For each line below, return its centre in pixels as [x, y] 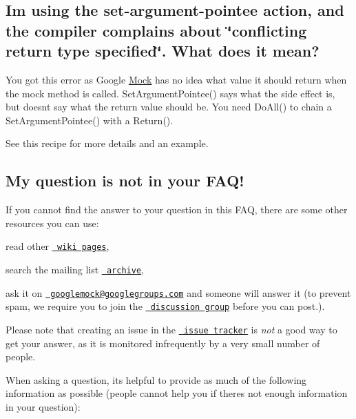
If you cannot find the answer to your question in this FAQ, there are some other [177, 209]
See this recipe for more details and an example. [107, 143]
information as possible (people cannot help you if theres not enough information [177, 393]
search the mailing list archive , [75, 269]
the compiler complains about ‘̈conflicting [156, 30]
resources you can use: [52, 223]
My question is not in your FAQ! [125, 181]
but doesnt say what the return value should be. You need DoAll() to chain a [169, 107]
